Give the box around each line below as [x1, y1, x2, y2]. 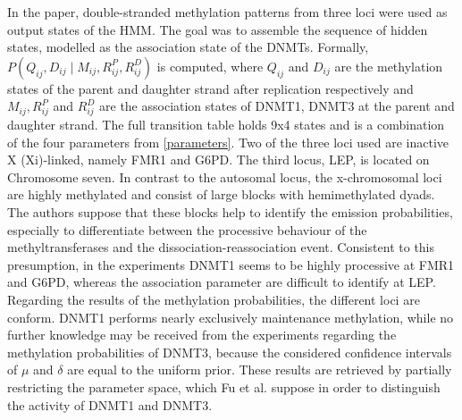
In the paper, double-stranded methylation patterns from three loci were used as [7, 3, 448, 21]
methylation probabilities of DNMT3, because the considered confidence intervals [7, 342, 452, 361]
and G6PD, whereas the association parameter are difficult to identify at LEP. [7, 273, 436, 291]
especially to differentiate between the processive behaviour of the [7, 220, 367, 239]
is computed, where [156, 56, 264, 75]
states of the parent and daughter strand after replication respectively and [7, 79, 414, 97]
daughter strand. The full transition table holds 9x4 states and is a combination [7, 115, 445, 134]
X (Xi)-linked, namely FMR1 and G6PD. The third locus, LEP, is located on [7, 150, 430, 169]
